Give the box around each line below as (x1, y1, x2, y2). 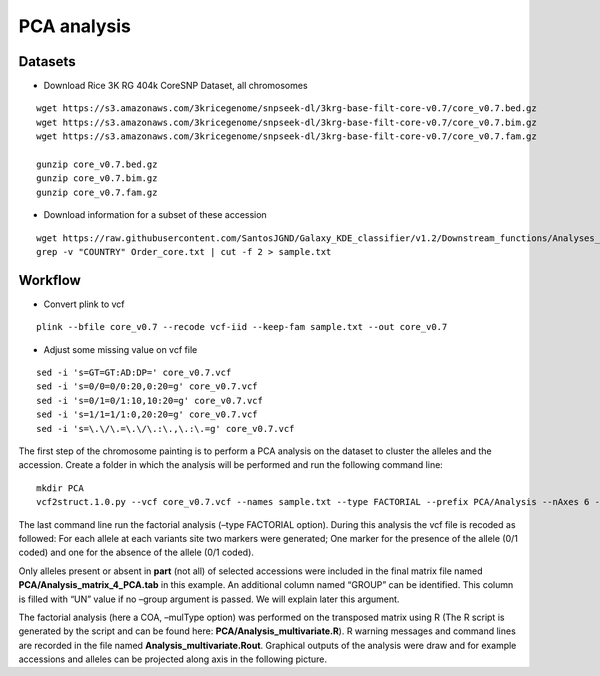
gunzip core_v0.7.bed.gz (36, 159, 158, 170)
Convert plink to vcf (43, 298, 125, 310)
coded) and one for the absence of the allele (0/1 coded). (18, 546, 255, 559)
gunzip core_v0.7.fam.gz (36, 186, 158, 198)
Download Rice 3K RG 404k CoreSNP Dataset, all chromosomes (43, 80, 309, 92)
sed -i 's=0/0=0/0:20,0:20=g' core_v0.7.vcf (36, 381, 259, 392)
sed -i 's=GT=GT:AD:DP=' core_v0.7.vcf (36, 367, 232, 379)
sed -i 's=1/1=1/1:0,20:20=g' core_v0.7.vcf (36, 409, 259, 420)
